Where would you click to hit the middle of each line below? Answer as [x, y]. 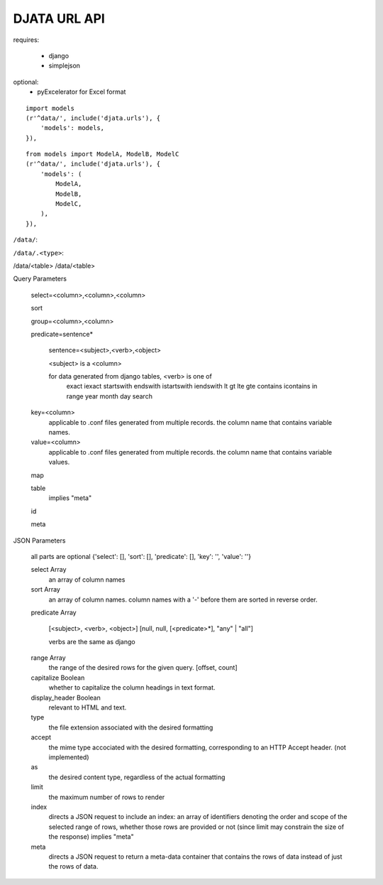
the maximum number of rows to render [107, 797]
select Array [49, 570]
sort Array [45, 590]
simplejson [65, 66]
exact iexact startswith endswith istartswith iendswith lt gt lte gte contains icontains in [192, 386]
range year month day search [109, 396]
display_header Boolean [66, 697]
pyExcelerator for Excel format [82, 92]
